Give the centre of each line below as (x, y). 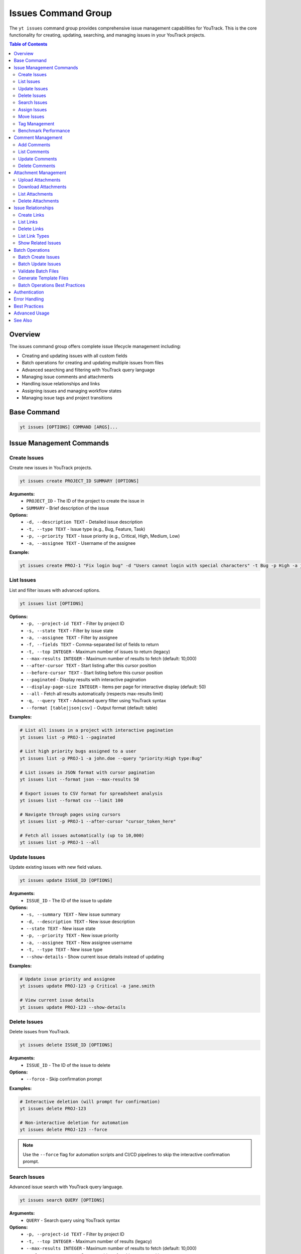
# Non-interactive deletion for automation (74, 1123)
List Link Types (34, 236)
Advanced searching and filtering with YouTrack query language (88, 370)
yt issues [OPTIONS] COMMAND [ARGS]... (69, 427)
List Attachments (36, 194)
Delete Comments (37, 166)
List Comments (34, 152)
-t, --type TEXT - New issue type (64, 950)
